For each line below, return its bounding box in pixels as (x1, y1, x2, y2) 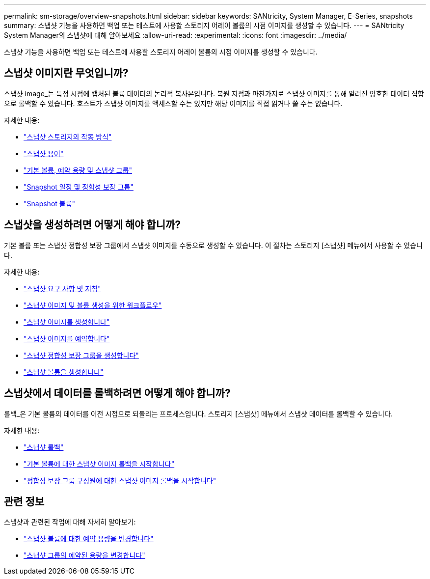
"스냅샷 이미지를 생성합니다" (24, 317, 110, 326)
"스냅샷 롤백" (24, 442, 64, 451)
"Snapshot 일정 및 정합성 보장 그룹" (24, 182, 134, 191)
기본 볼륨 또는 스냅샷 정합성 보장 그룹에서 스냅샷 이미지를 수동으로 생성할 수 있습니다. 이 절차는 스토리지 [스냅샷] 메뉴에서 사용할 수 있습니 (4, 241, 423, 249)
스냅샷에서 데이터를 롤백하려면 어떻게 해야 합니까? (4, 387, 231, 400)
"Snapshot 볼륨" (24, 199, 76, 208)
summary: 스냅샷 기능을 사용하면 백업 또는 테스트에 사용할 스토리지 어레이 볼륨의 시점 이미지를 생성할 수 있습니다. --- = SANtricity (4, 21, 404, 29)
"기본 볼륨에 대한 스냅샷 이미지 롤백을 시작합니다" (24, 459, 175, 468)
